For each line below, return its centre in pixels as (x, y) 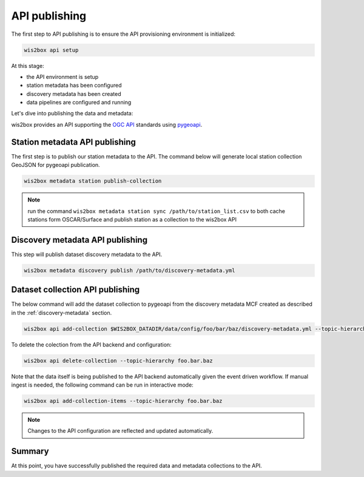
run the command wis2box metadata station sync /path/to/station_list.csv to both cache (156, 211)
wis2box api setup (51, 50)
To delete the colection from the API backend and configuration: (92, 344)
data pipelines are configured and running (79, 103)
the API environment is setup (62, 76)
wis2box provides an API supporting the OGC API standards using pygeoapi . (107, 124)
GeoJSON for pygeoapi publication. (56, 165)
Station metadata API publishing (74, 142)
